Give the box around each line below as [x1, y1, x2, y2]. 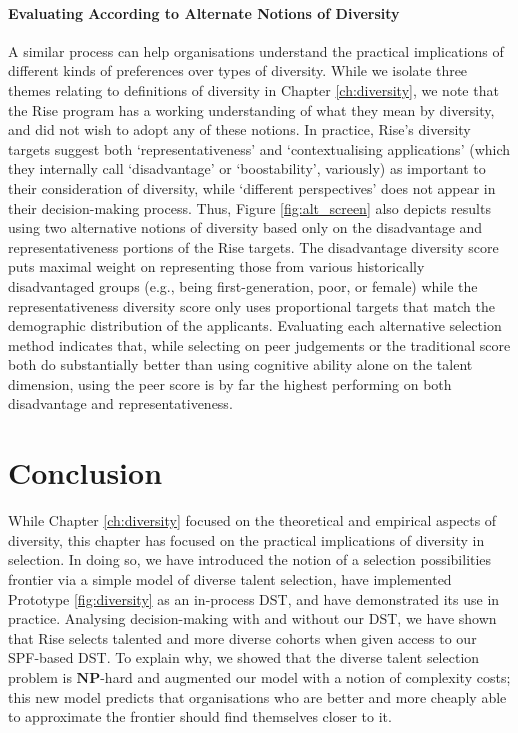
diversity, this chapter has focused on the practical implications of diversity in [8, 529, 485, 550]
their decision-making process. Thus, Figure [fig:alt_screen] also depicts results [8, 197, 491, 218]
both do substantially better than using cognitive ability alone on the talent [8, 354, 473, 375]
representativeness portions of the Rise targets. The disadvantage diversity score [8, 236, 499, 257]
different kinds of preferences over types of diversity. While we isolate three [8, 60, 468, 81]
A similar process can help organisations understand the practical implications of [8, 40, 504, 61]
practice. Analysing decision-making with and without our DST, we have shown [8, 608, 497, 629]
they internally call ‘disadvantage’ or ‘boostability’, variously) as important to [8, 158, 486, 179]
